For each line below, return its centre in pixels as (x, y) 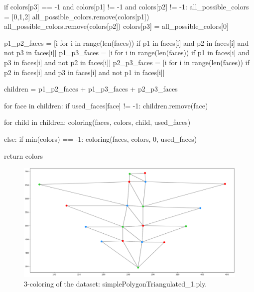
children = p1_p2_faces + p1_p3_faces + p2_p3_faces (91, 89)
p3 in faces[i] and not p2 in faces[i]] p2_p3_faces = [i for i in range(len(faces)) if (127, 62)
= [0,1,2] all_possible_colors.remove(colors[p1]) (77, 16)
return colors (23, 155)
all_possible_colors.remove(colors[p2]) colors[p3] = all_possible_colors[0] (116, 26)
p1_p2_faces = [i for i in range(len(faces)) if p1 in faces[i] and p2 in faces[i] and (127, 43)
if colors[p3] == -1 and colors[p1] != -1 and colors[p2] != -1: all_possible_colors (127, 6)
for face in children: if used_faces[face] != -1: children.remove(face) (106, 105)
